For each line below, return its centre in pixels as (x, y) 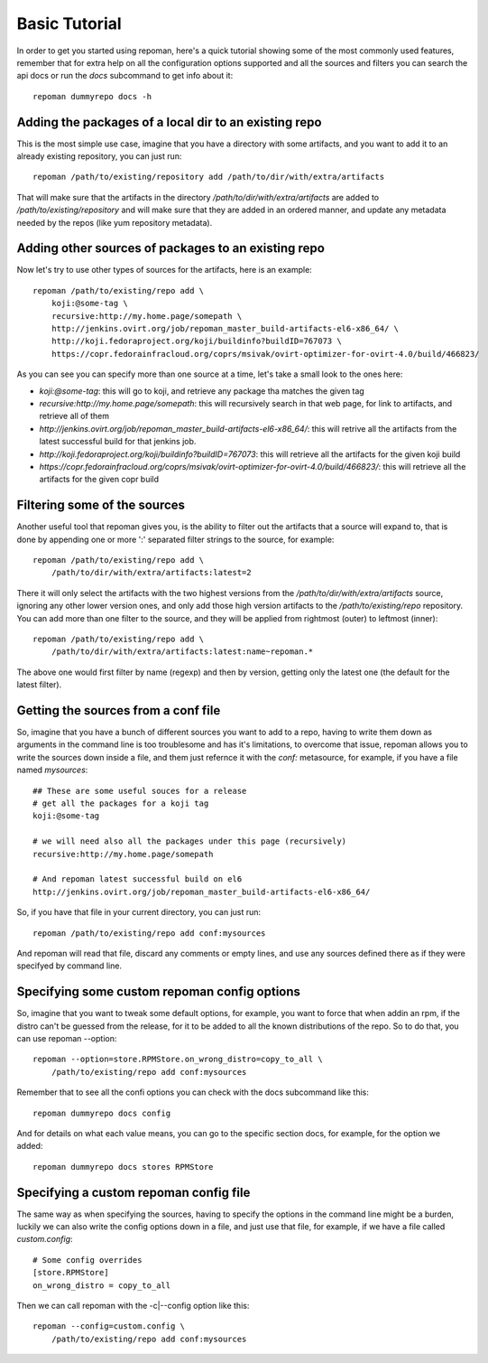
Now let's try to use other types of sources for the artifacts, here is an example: (165, 270)
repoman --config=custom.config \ (109, 1326)
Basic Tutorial (69, 23)
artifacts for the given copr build (99, 480)
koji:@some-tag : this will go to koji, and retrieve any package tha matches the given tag (202, 391)
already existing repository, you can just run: (99, 156)
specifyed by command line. (69, 966)
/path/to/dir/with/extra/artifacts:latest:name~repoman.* (182, 652)
